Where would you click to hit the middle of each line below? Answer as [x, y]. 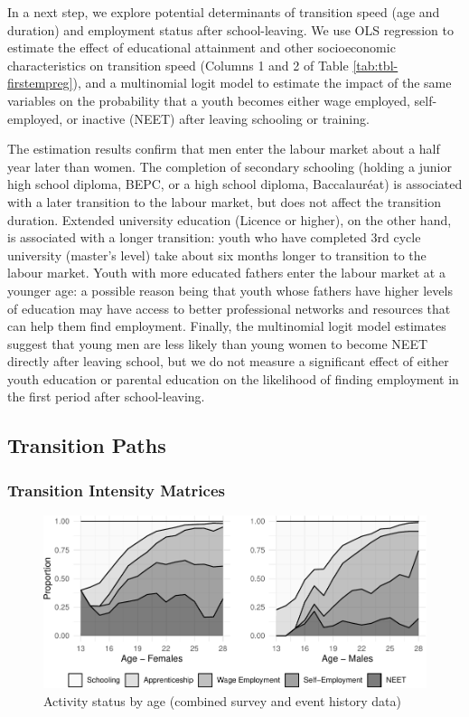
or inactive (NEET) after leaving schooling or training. [218, 118]
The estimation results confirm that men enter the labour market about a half [224, 149]
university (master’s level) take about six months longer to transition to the [217, 255]
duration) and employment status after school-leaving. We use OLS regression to [230, 29]
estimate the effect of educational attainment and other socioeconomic [202, 47]
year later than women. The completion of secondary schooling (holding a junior [230, 166]
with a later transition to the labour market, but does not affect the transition [224, 201]
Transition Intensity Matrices [116, 490]
